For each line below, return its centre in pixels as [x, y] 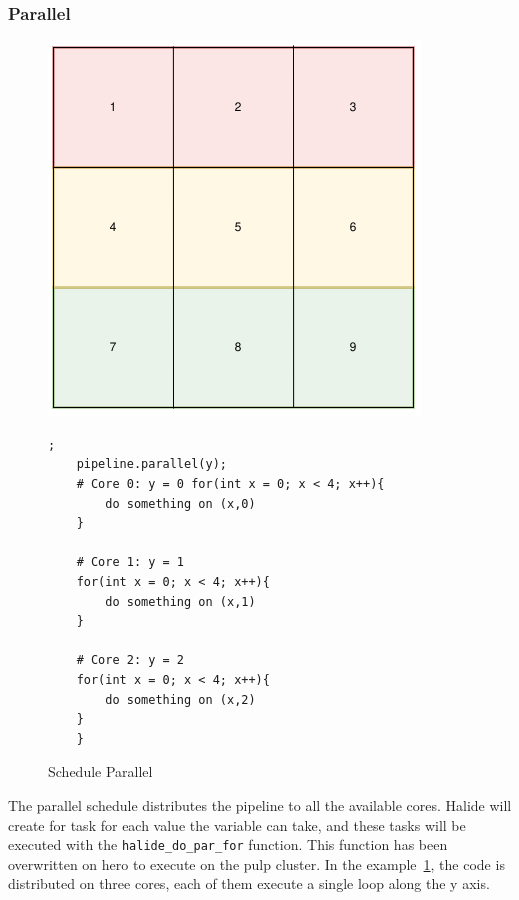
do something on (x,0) [180, 503]
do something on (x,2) [180, 699]
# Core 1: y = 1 [130, 562]
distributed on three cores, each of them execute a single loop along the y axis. [249, 883]
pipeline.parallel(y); [151, 464]
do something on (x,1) [180, 601]
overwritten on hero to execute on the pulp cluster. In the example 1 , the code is [256, 863]
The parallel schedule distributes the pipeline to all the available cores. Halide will [260, 804]
